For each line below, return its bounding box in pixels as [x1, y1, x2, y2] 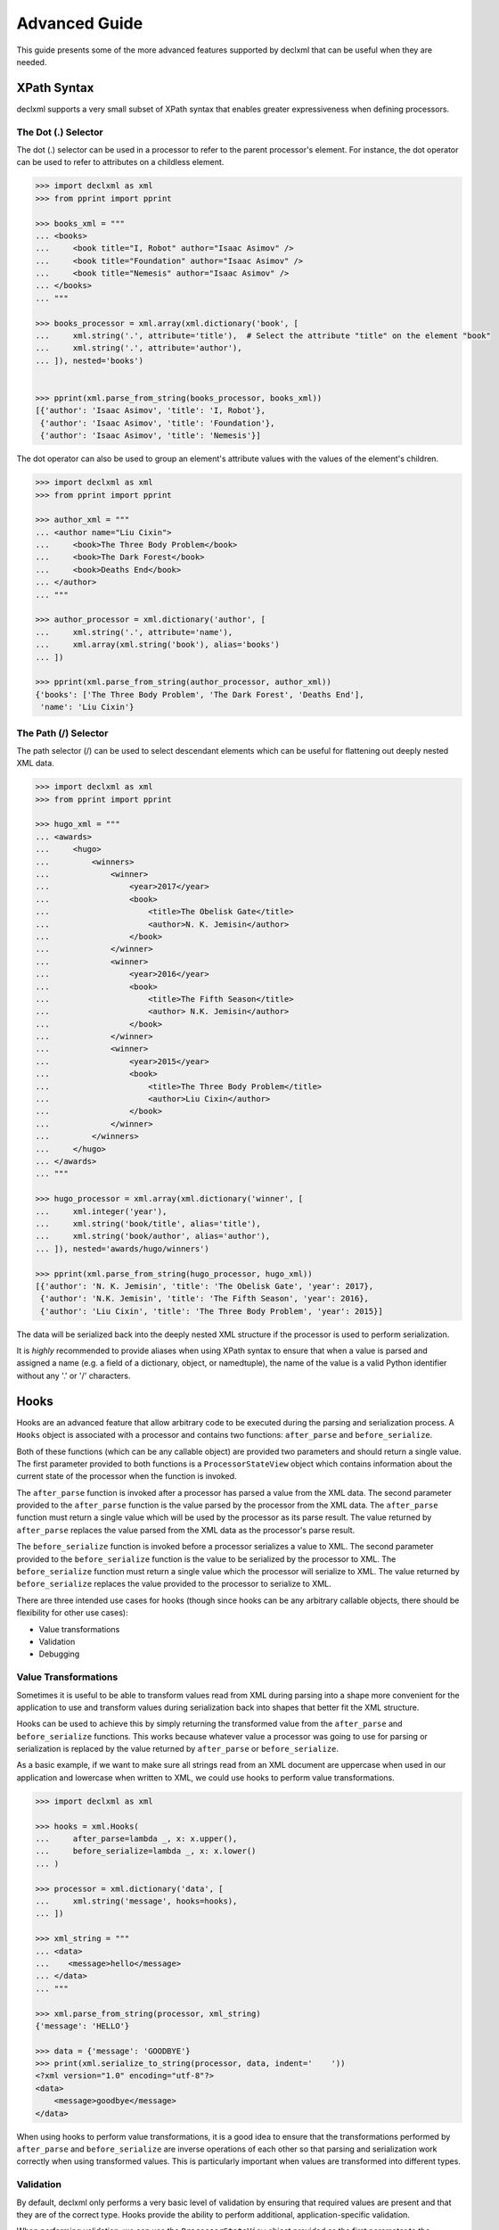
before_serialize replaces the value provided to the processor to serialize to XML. [16, 1579, 331, 1590]
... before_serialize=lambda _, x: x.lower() [35, 1846, 257, 1856]
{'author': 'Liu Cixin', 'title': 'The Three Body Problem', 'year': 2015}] [40, 1306, 383, 1316]
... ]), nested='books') [35, 355, 144, 366]
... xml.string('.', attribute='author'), [35, 343, 242, 353]
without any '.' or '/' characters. [16, 1370, 131, 1381]
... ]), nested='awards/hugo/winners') [35, 1243, 209, 1253]
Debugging [38, 1648, 80, 1659]
